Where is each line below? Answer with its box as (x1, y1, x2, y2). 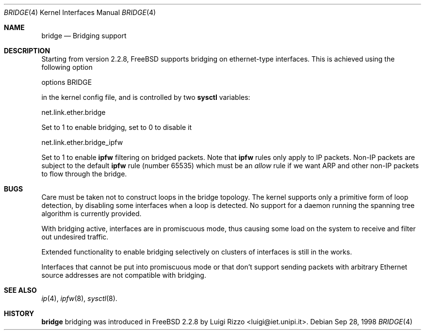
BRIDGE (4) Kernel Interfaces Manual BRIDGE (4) (4, 8, 156, 16)
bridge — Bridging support (41, 32, 127, 40)
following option (41, 63, 93, 71)
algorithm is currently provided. (41, 209, 142, 218)
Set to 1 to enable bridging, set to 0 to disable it (41, 123, 192, 131)
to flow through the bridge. (41, 170, 127, 178)
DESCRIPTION (4, 47, 50, 55)
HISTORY (4, 309, 34, 318)
